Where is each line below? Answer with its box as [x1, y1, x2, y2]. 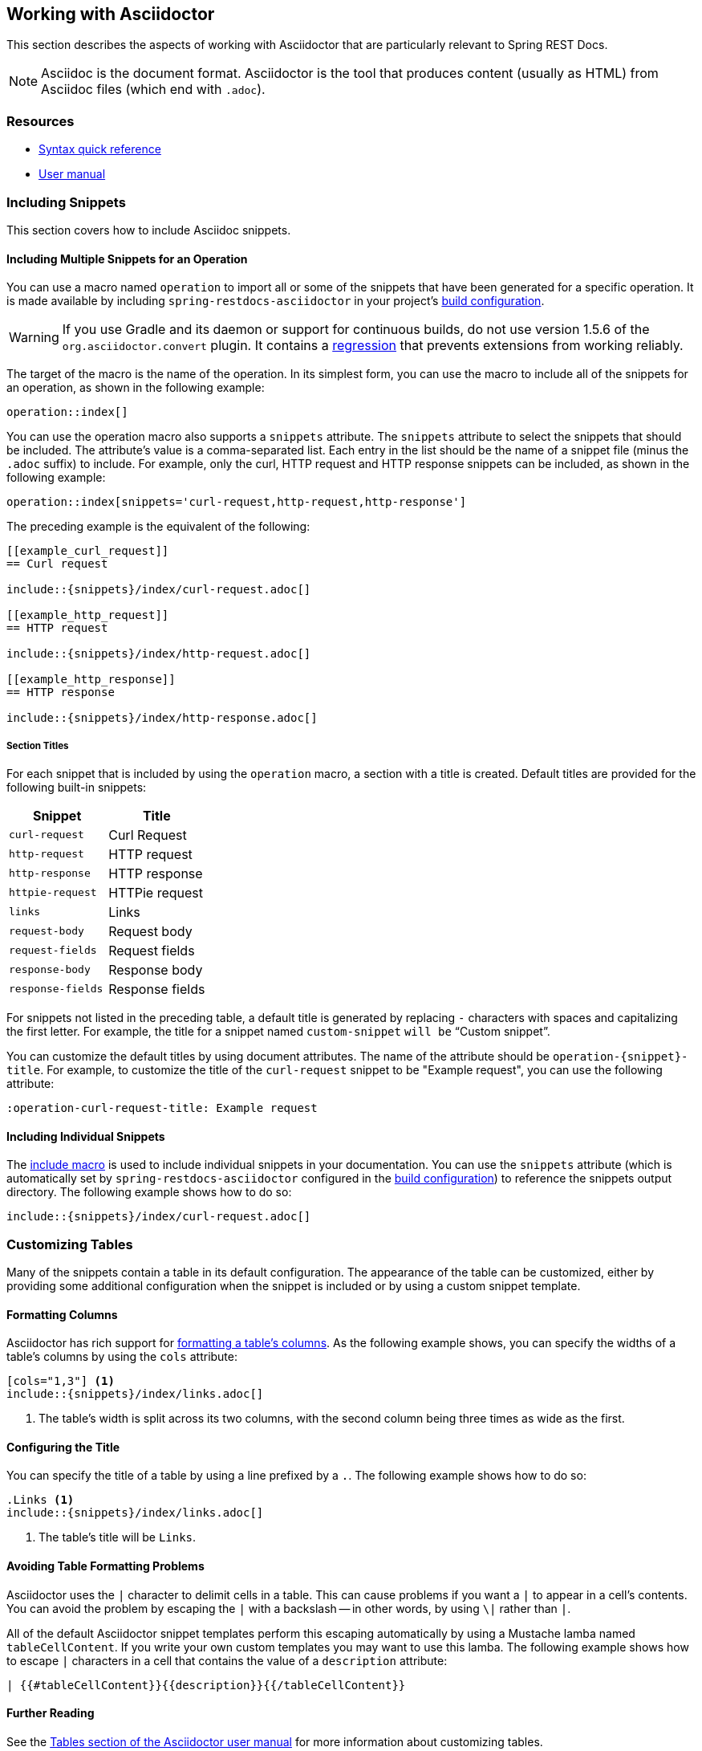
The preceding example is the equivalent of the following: [6, 519, 310, 534]
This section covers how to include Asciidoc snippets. [6, 222, 291, 237]
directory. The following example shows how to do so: [6, 1185, 292, 1199]
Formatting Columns [6, 1307, 118, 1321]
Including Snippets [6, 193, 126, 210]
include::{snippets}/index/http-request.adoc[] [6, 647, 311, 661]
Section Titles [6, 739, 69, 751]
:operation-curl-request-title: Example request [6, 1101, 318, 1114]
